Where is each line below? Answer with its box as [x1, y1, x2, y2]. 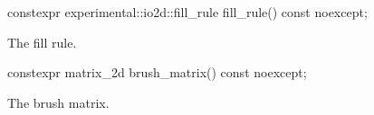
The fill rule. [7, 32, 77, 51]
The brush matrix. [7, 93, 110, 111]
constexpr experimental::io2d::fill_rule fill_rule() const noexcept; [7, 3, 368, 21]
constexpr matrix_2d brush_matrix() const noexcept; [7, 63, 307, 82]
